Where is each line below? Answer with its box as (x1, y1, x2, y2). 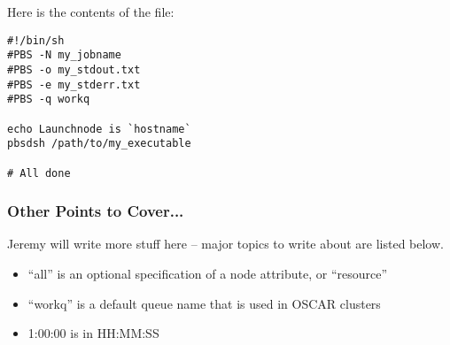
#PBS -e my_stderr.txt (7, 78, 141, 91)
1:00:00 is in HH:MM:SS (27, 324, 159, 342)
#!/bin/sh (7, 34, 65, 47)
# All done (7, 166, 71, 180)
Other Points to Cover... (7, 200, 184, 222)
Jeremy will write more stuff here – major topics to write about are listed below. (7, 234, 444, 253)
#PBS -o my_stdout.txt (7, 63, 141, 76)
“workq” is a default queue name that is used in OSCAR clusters (27, 294, 381, 312)
